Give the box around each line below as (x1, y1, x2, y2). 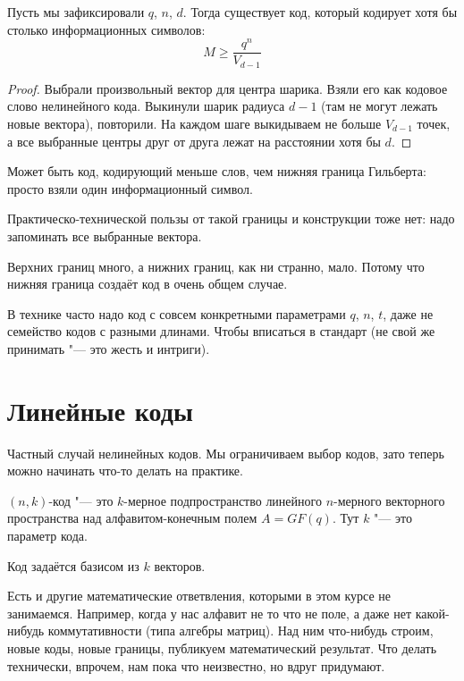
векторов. (154, 556, 206, 575)
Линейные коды (7, 391, 193, 428)
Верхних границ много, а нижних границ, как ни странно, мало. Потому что (7, 256, 425, 275)
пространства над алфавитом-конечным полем (7, 509, 257, 527)
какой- (415, 603, 450, 622)
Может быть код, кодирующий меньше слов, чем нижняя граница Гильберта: (7, 162, 426, 181)
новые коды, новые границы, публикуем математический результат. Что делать (7, 638, 437, 657)
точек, (417, 113, 451, 132)
